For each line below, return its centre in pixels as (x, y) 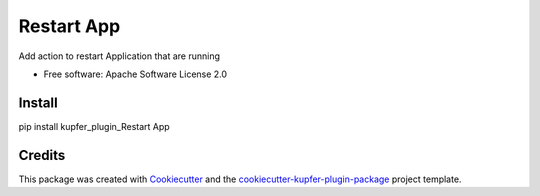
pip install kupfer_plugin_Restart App (94, 126)
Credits (42, 155)
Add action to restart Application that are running (119, 56)
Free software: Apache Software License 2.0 (135, 74)
